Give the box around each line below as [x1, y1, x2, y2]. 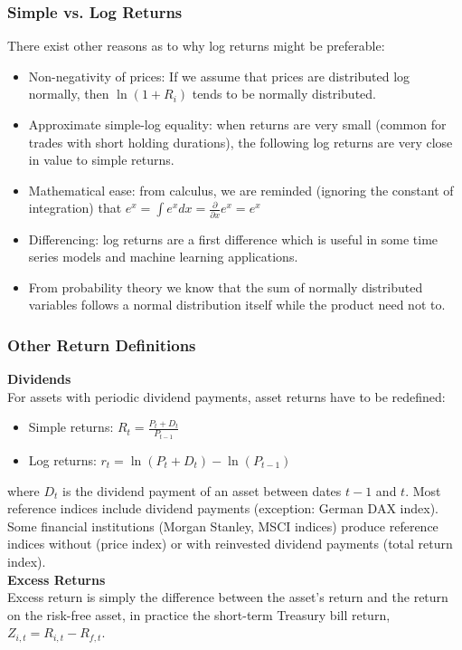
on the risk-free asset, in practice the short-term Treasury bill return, [7, 605, 391, 624]
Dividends [7, 369, 71, 388]
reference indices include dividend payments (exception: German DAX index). [7, 499, 438, 518]
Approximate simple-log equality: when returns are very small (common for [28, 115, 447, 133]
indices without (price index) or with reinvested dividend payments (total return [7, 534, 453, 553]
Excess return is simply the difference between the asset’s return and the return [7, 588, 448, 607]
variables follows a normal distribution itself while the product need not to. [28, 295, 446, 314]
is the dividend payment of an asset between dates [62, 481, 342, 500]
